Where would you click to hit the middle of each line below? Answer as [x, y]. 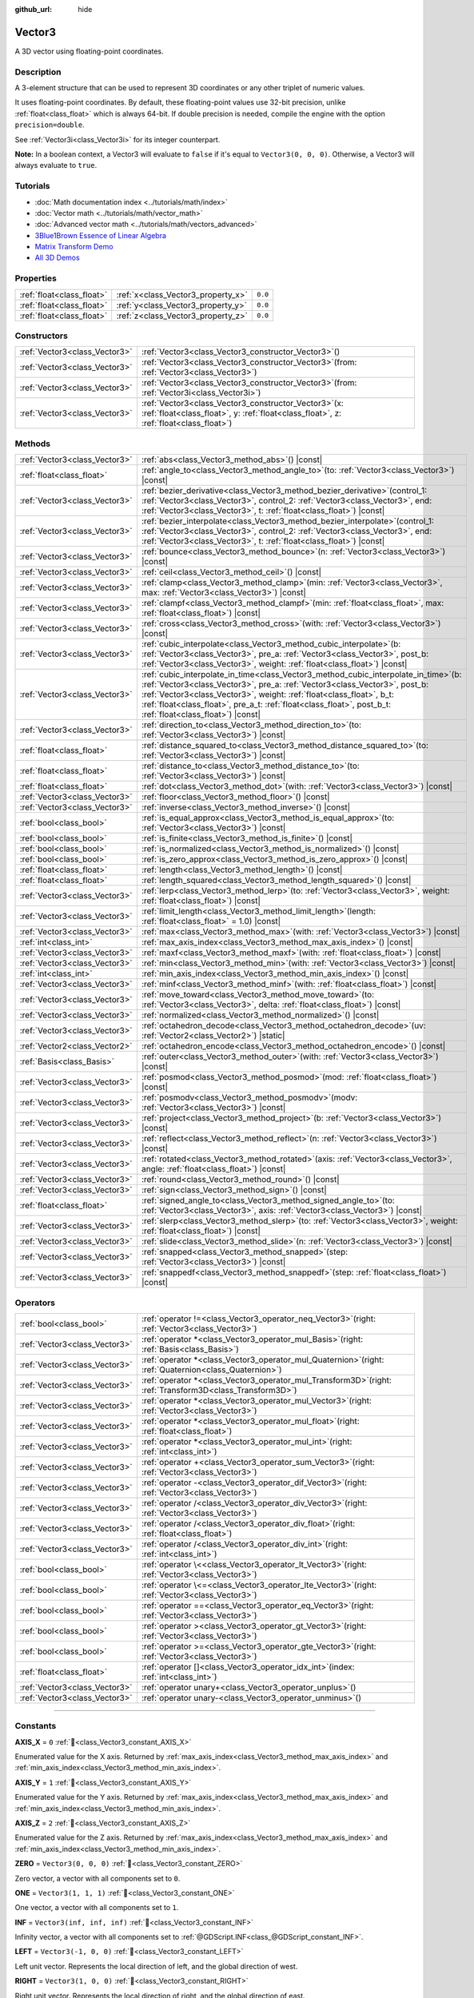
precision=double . [50, 125]
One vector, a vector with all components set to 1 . [97, 1908]
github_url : [33, 9]
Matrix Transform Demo [74, 247]
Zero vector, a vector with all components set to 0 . [98, 1878]
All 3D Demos [57, 258]
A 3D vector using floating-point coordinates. [89, 51]
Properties [36, 278]
